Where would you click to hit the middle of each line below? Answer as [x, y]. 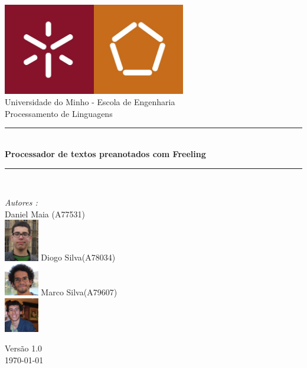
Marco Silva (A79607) [79, 292]
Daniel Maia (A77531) [45, 214]
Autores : [21, 202]
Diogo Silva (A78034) [78, 257]
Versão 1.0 [24, 348]
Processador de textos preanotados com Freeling [105, 154]
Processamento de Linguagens [59, 113]
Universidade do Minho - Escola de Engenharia [90, 102]
